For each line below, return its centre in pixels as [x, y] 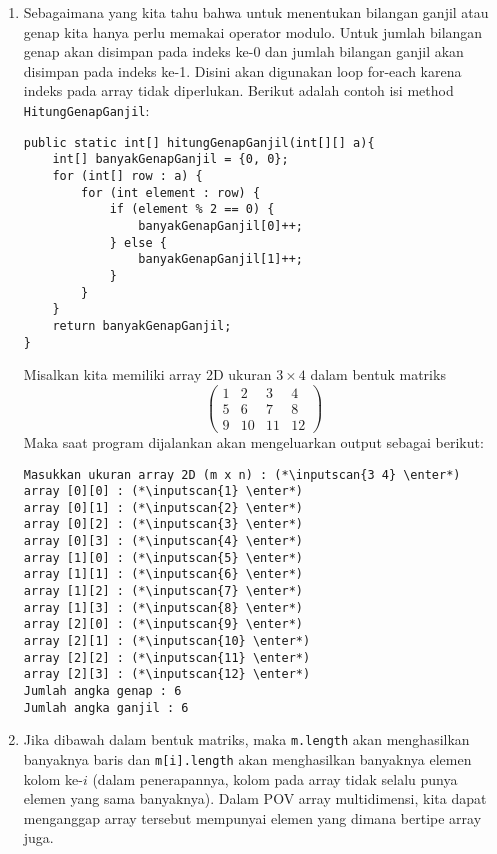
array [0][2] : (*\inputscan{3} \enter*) [163, 524]
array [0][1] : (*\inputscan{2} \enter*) [163, 507]
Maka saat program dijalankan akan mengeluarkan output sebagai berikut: [253, 441]
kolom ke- [53, 778]
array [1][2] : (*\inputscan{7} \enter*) [163, 591]
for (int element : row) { [171, 192]
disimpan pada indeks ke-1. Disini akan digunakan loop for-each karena [242, 70]
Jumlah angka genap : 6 [102, 691]
